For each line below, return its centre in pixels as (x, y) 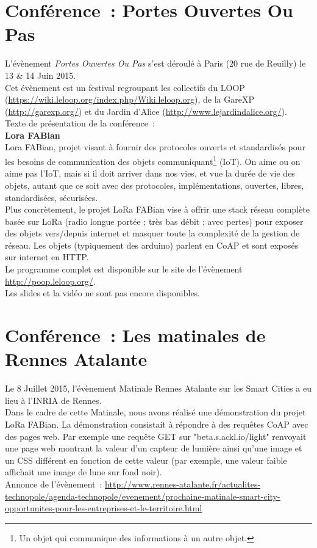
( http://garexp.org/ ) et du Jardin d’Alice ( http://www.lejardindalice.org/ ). (146, 111)
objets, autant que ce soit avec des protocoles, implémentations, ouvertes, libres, (155, 185)
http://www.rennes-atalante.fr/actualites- (183, 484)
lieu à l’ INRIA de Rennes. (53, 400)
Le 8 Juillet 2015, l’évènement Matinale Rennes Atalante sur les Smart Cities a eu (158, 388)
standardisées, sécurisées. (52, 197)
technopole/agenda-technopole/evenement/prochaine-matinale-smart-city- (143, 496)
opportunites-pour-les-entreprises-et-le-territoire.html (104, 508)
